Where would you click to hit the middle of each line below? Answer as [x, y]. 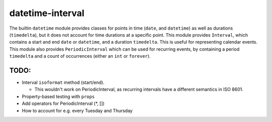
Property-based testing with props [58, 96]
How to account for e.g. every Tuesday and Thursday [77, 110]
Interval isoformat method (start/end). [63, 82]
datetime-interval [47, 13]
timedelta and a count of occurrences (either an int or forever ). [80, 56]
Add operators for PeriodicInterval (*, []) [63, 103]
